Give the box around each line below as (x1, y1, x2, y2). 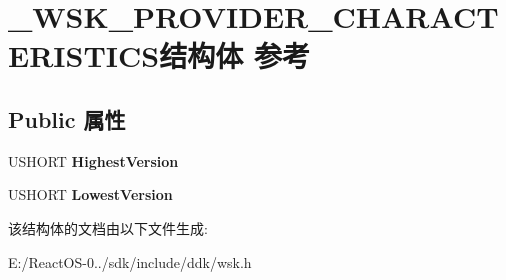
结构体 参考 (159, 35, 310, 76)
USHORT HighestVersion (8, 150, 179, 171)
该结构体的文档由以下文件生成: (8, 217, 208, 238)
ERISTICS (8, 35, 160, 76)
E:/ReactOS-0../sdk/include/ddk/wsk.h (8, 251, 252, 272)
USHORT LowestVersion (8, 184, 173, 205)
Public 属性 (8, 103, 126, 134)
